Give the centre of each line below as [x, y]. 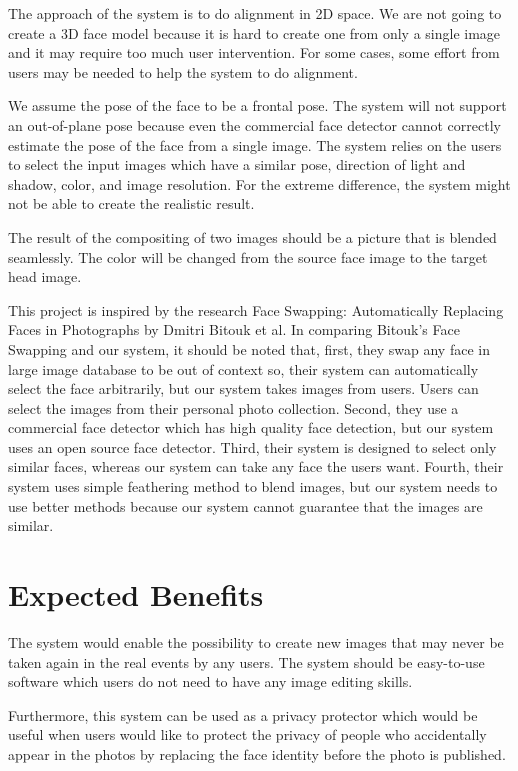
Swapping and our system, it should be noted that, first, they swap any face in [249, 348]
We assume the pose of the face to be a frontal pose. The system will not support [257, 105]
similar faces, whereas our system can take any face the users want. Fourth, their [256, 466]
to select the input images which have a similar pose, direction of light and [237, 164]
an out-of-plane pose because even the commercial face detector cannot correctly [254, 124]
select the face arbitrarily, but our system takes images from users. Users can [243, 388]
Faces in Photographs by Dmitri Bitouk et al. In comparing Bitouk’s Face [234, 329]
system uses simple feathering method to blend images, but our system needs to [253, 486]
